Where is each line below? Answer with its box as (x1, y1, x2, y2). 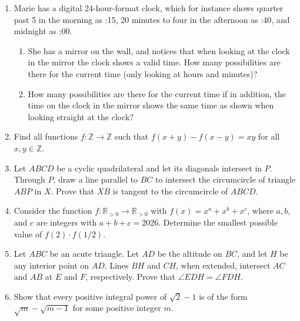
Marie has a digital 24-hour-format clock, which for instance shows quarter (14, 2, 284, 14)
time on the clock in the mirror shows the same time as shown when (28, 99, 274, 111)
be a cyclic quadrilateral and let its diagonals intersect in (56, 161, 262, 174)
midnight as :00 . (14, 25, 72, 37)
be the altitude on (157, 247, 222, 260)
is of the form (199, 290, 248, 302)
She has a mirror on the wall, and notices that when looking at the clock (28, 44, 290, 57)
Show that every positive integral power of (14, 290, 166, 302)
